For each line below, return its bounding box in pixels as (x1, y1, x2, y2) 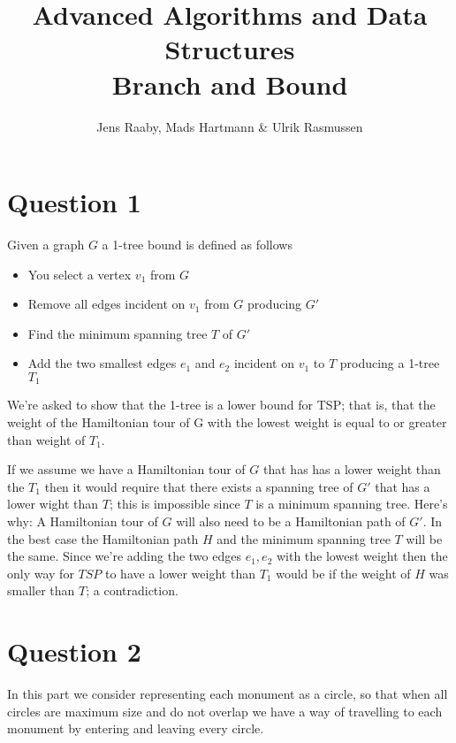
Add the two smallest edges (27, 354, 177, 372)
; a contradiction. (86, 581, 179, 600)
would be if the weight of (276, 563, 411, 582)
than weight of (7, 430, 86, 448)
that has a (375, 477, 430, 495)
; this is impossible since (109, 494, 240, 513)
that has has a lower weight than (263, 460, 441, 479)
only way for (7, 563, 74, 582)
